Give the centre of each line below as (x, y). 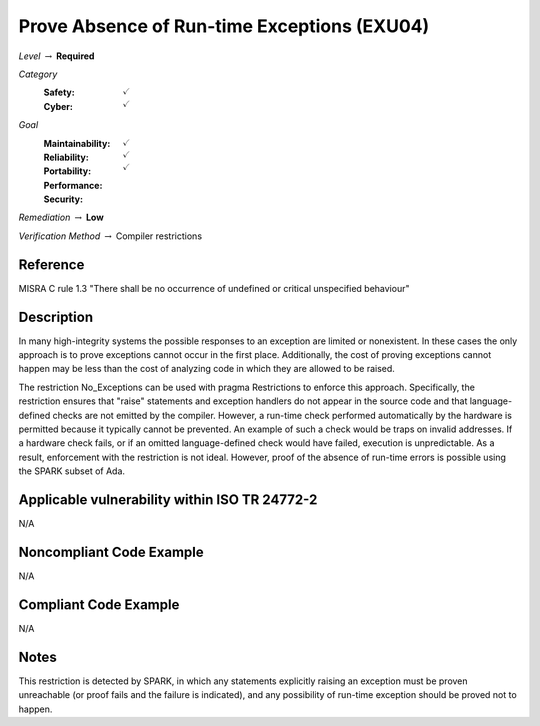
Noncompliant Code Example (111, 551)
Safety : (59, 92)
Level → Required (56, 56)
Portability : (67, 171)
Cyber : (58, 106)
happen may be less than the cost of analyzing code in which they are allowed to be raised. (206, 369)
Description (56, 316)
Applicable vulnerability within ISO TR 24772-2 (168, 499)
